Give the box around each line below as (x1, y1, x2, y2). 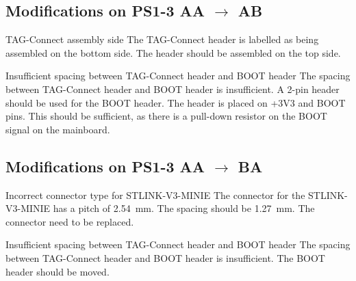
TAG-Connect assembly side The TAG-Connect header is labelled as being (5, 32, 319, 46)
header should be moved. (5, 264, 110, 278)
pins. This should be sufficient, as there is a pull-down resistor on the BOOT (5, 109, 327, 123)
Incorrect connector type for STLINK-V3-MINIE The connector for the (5, 187, 305, 202)
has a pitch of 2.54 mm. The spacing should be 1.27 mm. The (53, 201, 315, 215)
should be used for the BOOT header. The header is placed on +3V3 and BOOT (5, 95, 346, 109)
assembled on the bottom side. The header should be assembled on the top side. (5, 45, 341, 59)
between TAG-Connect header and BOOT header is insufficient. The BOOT (5, 250, 325, 265)
